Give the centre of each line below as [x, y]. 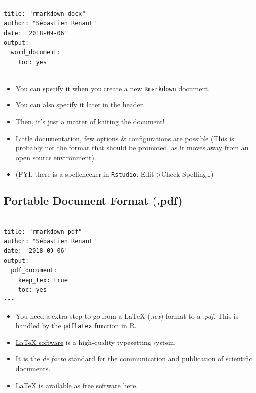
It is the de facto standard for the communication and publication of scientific [134, 359]
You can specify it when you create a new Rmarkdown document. [113, 88]
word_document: [36, 52]
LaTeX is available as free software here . [77, 385]
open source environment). [56, 157]
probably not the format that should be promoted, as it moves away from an [132, 148]
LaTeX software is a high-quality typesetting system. [96, 342]
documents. [33, 368]
